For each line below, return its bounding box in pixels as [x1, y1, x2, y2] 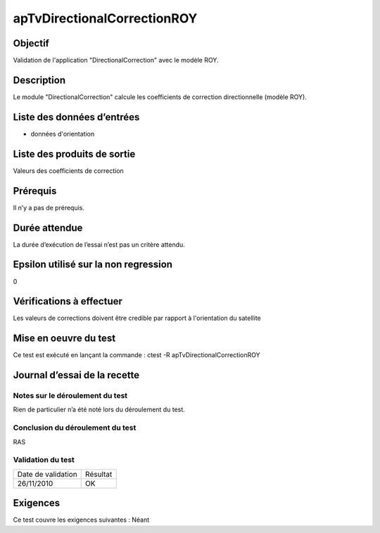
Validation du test [13, 455, 75, 465]
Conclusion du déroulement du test [13, 423, 137, 432]
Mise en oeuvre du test [13, 333, 116, 345]
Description [13, 74, 66, 86]
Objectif [13, 37, 49, 49]
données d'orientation [30, 129, 95, 138]
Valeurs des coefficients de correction [13, 166, 125, 175]
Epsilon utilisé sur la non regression [13, 259, 172, 271]
